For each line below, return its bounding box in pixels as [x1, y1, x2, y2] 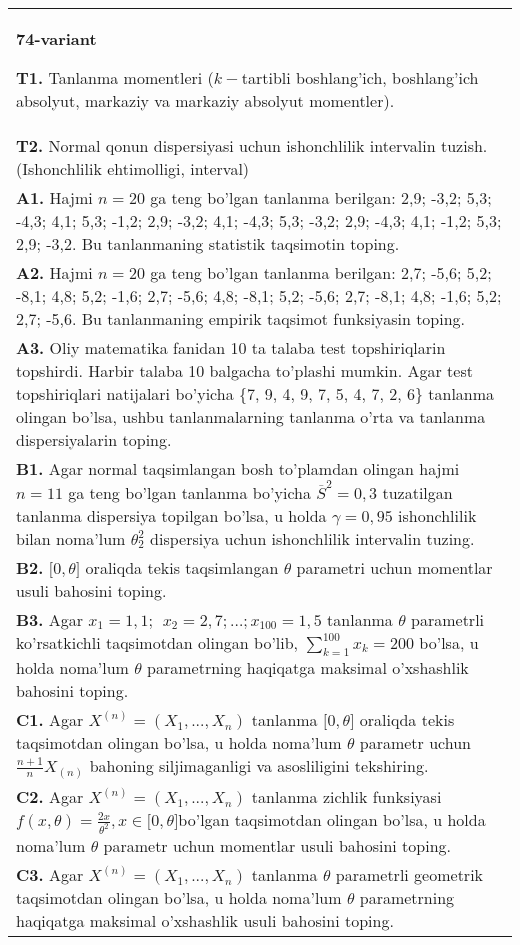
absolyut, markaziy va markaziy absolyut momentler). [16, 89, 395, 112]
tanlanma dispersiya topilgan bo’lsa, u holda [16, 503, 327, 527]
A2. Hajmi [16, 261, 93, 284]
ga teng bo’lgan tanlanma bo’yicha [68, 480, 311, 504]
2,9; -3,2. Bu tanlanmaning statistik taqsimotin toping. [16, 232, 400, 255]
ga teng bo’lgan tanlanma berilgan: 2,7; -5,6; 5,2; [150, 261, 492, 284]
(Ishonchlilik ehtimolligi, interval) [16, 157, 250, 180]
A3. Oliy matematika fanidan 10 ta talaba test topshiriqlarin [16, 336, 446, 359]
